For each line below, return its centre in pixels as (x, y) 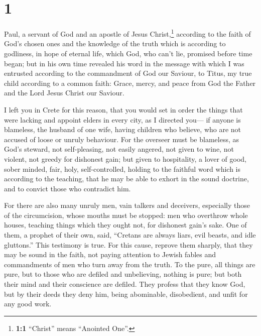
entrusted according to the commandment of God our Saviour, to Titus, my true (128, 73)
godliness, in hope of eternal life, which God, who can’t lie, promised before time (128, 53)
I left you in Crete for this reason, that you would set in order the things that (123, 109)
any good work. (28, 304)
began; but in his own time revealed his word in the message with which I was (124, 63)
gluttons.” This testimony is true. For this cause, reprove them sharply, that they (128, 244)
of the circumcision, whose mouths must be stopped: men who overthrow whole (126, 215)
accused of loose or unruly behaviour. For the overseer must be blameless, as (121, 139)
